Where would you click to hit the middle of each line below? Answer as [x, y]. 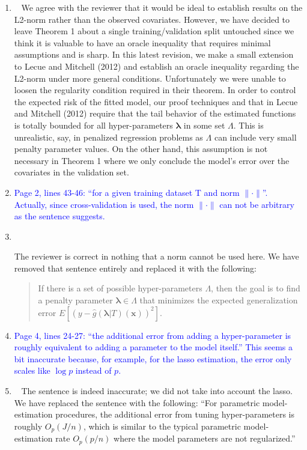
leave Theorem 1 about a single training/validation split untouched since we [154, 31]
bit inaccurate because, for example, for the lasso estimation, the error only [153, 358]
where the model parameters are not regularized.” [205, 438]
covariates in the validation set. [71, 172]
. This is [248, 125]
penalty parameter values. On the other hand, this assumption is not [141, 149]
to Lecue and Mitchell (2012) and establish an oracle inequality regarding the [157, 66]
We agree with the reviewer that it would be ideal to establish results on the [162, 7]
